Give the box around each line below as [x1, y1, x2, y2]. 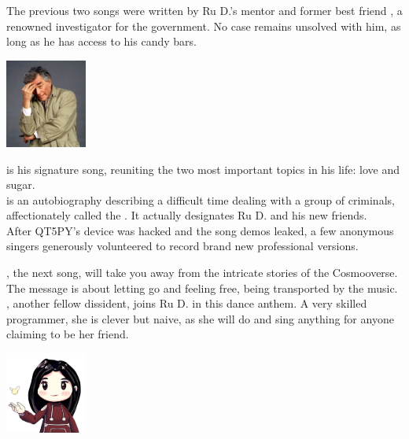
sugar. [6, 176, 35, 193]
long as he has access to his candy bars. [6, 33, 197, 50]
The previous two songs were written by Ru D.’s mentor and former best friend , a [6, 2, 403, 18]
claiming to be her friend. [6, 326, 129, 342]
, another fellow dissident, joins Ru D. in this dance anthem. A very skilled [6, 295, 367, 312]
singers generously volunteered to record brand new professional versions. [6, 238, 359, 254]
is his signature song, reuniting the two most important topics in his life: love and [6, 160, 400, 177]
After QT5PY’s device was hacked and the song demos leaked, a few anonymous [6, 222, 394, 238]
